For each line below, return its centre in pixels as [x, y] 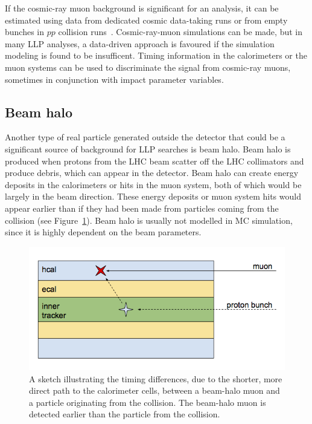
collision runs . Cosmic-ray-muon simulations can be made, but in [180, 32]
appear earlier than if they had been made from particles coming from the [142, 208]
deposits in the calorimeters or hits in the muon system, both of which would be [153, 184]
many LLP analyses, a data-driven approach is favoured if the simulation [140, 43]
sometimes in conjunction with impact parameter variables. [114, 79]
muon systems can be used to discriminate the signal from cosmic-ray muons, [148, 67]
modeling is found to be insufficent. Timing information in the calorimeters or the [156, 55]
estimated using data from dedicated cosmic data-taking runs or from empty [146, 20]
